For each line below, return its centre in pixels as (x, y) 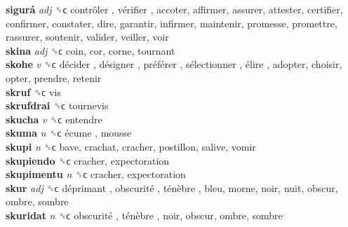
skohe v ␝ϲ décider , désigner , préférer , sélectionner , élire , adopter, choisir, (174, 64)
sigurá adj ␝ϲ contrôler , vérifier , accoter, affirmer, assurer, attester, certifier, (174, 9)
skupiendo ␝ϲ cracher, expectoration (88, 160)
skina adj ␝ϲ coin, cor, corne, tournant (91, 50)
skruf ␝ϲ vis (33, 91)
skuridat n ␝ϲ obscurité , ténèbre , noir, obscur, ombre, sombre (144, 215)
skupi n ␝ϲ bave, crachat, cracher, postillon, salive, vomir (131, 146)
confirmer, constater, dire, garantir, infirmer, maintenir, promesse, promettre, (172, 23)
